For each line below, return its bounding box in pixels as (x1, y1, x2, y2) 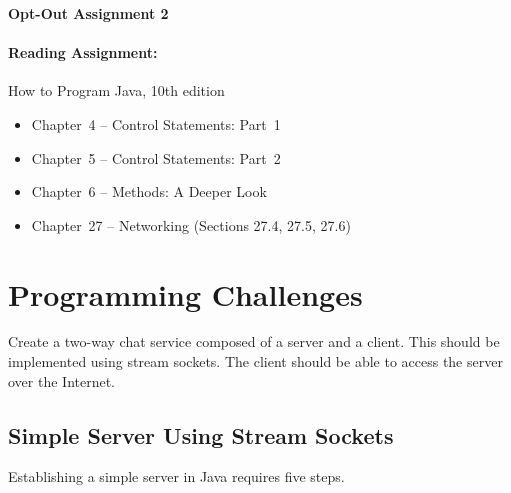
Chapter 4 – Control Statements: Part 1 (31, 113, 281, 134)
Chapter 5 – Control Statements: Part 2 (31, 147, 281, 168)
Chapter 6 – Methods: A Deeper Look (31, 181, 267, 202)
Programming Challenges (8, 273, 363, 314)
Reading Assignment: (8, 42, 158, 63)
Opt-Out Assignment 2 (8, 3, 169, 23)
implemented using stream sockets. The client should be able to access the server (8, 351, 503, 372)
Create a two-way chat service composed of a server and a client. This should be (8, 331, 500, 352)
